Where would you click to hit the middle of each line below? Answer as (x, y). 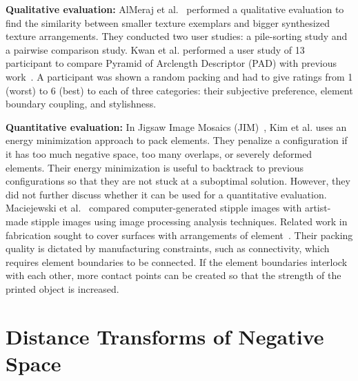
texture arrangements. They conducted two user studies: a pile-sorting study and (177, 36)
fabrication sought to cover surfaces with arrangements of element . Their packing (179, 235)
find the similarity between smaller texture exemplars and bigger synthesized (168, 22)
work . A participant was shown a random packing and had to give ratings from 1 (179, 76)
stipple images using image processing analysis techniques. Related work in (189, 221)
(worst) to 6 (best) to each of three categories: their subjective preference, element (179, 90)
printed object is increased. (62, 288)
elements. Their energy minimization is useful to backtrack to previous (155, 167)
